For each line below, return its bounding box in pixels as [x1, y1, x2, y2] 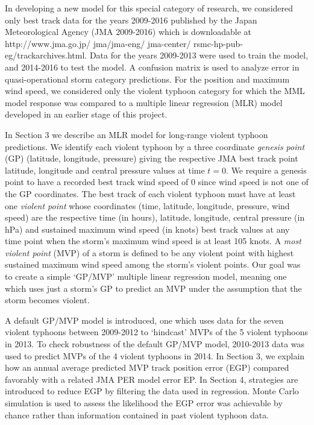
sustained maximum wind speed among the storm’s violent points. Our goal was [5, 258, 301, 271]
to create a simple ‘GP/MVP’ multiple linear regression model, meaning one [5, 270, 287, 283]
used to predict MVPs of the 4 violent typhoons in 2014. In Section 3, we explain [5, 349, 305, 362]
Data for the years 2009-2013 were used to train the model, [89, 49, 309, 61]
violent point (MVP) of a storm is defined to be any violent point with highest [5, 246, 294, 259]
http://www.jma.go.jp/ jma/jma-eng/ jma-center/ [5, 37, 191, 49]
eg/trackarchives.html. [5, 49, 87, 61]
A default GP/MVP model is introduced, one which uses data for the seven [5, 313, 284, 326]
